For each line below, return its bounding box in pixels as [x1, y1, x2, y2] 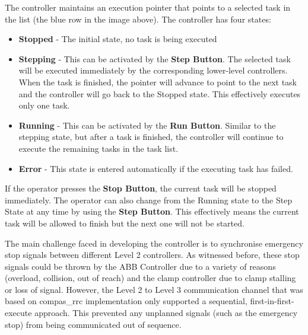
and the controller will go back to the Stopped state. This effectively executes [18, 87, 301, 100]
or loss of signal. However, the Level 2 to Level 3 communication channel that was [5, 283, 303, 295]
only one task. [18, 99, 70, 111]
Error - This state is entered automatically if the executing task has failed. [18, 162, 293, 174]
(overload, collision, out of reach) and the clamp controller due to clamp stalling [5, 272, 296, 284]
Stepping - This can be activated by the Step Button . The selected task [18, 52, 291, 65]
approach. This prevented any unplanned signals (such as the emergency [34, 307, 298, 319]
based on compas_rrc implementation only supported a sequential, [5, 295, 247, 307]
